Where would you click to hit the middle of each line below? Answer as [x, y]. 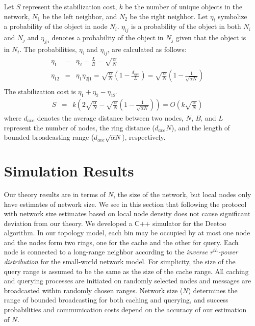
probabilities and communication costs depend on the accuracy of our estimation [125, 310]
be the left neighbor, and [80, 16]
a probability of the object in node [56, 26]
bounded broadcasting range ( [49, 137]
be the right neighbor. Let [169, 16]
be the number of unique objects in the [183, 6]
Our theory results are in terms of [55, 194]
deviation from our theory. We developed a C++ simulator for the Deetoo [115, 223]
